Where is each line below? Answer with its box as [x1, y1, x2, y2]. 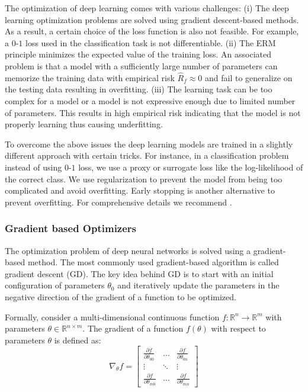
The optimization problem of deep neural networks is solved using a [5, 244, 251, 256]
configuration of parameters [5, 279, 105, 291]
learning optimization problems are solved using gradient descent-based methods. [5, 13, 299, 25]
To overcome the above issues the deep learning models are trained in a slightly [5, 137, 293, 150]
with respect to [211, 322, 266, 335]
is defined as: [54, 333, 101, 346]
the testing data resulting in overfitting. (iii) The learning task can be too [5, 83, 272, 95]
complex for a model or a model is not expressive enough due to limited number [5, 94, 296, 107]
